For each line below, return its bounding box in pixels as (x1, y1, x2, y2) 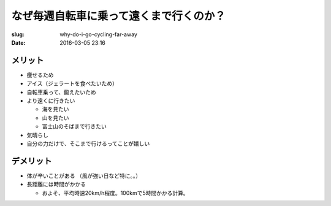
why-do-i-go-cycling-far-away (59, 31, 138, 38)
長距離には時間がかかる (26, 181, 86, 188)
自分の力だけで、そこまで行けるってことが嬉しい (26, 140, 150, 147)
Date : (11, 39, 26, 46)
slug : (11, 31, 25, 38)
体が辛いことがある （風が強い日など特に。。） (26, 172, 141, 179)
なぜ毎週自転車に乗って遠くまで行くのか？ (11, 9, 226, 23)
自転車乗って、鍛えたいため (26, 88, 96, 96)
